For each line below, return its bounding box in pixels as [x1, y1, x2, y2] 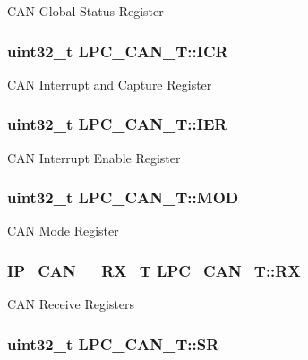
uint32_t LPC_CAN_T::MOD [7, 186, 239, 209]
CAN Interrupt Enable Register [7, 148, 181, 167]
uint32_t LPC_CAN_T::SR [7, 332, 219, 355]
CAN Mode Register [7, 221, 119, 240]
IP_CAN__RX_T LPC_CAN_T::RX [7, 259, 301, 281]
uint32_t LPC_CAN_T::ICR [7, 39, 228, 62]
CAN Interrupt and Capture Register [7, 74, 212, 93]
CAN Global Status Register [7, 2, 164, 20]
